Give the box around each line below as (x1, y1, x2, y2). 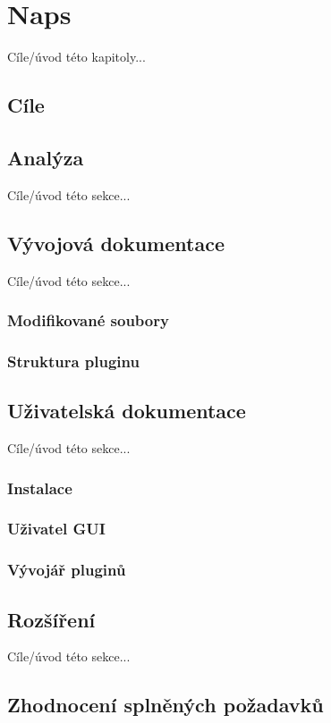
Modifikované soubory (7, 309, 169, 332)
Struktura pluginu (7, 349, 140, 372)
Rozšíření (7, 605, 96, 633)
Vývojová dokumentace (7, 229, 225, 256)
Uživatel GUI (7, 517, 106, 540)
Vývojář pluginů (7, 559, 126, 581)
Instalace (7, 476, 72, 499)
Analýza (7, 143, 84, 171)
